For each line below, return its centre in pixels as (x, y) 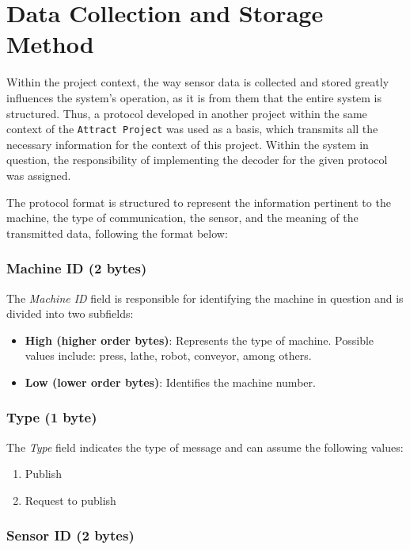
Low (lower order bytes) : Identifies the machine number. (170, 382)
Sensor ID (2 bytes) (70, 535)
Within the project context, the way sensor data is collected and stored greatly (198, 82)
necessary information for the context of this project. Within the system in (188, 144)
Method (50, 44)
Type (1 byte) (52, 417)
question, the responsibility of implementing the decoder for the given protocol (197, 160)
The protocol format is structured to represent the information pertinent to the (199, 202)
